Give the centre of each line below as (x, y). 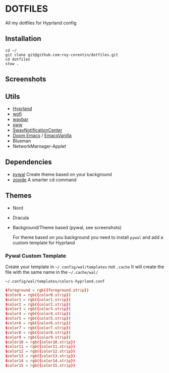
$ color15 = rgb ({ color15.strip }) (40, 365)
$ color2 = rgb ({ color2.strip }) (38, 304)
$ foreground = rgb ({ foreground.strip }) (47, 290)
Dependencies (29, 162)
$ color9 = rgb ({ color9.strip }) (38, 337)
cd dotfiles (18, 59)
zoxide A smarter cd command (44, 180)
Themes (18, 196)
